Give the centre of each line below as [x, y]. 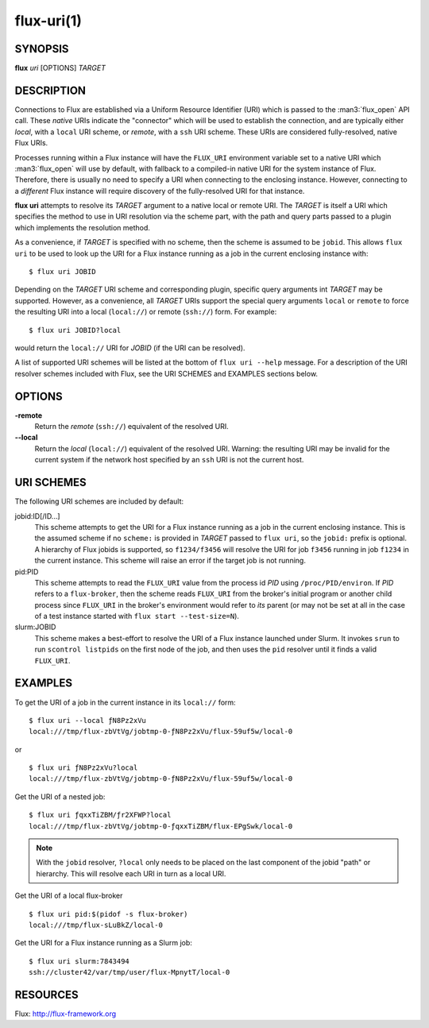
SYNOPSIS [42, 49]
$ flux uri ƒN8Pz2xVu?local [83, 768]
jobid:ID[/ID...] [37, 516]
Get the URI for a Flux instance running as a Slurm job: [103, 943]
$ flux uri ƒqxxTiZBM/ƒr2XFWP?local [100, 815]
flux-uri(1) [48, 21]
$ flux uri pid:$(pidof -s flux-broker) [108, 914]
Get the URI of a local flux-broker [69, 896]
